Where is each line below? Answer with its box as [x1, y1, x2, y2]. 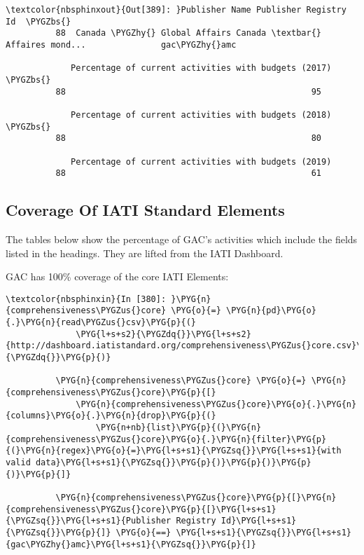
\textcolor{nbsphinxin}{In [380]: [6, 294, 167, 304]
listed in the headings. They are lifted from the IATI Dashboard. [6, 245, 283, 260]
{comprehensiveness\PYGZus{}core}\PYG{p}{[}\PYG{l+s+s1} [6, 504, 276, 514]
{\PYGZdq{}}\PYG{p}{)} [6, 352, 111, 363]
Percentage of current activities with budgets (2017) [71, 63, 332, 74]
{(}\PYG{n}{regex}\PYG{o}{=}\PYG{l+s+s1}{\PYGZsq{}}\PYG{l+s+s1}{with [6, 446, 342, 456]
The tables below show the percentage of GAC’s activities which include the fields [6, 232, 358, 247]
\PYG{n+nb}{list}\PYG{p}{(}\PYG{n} [95, 423, 262, 433]
